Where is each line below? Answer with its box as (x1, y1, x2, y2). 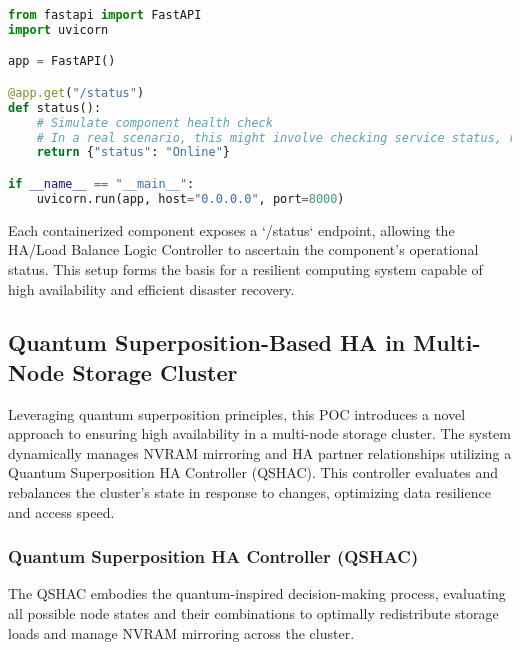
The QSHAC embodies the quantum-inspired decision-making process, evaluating (8, 583, 506, 604)
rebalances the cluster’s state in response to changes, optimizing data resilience (8, 482, 491, 503)
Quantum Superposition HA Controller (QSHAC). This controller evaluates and (8, 462, 499, 483)
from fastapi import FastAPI (8, 8, 202, 22)
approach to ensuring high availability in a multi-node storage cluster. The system (8, 423, 511, 444)
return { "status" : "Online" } (36, 145, 230, 160)
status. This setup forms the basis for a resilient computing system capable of (8, 258, 483, 279)
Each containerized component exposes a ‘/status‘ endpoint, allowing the (8, 219, 455, 240)
